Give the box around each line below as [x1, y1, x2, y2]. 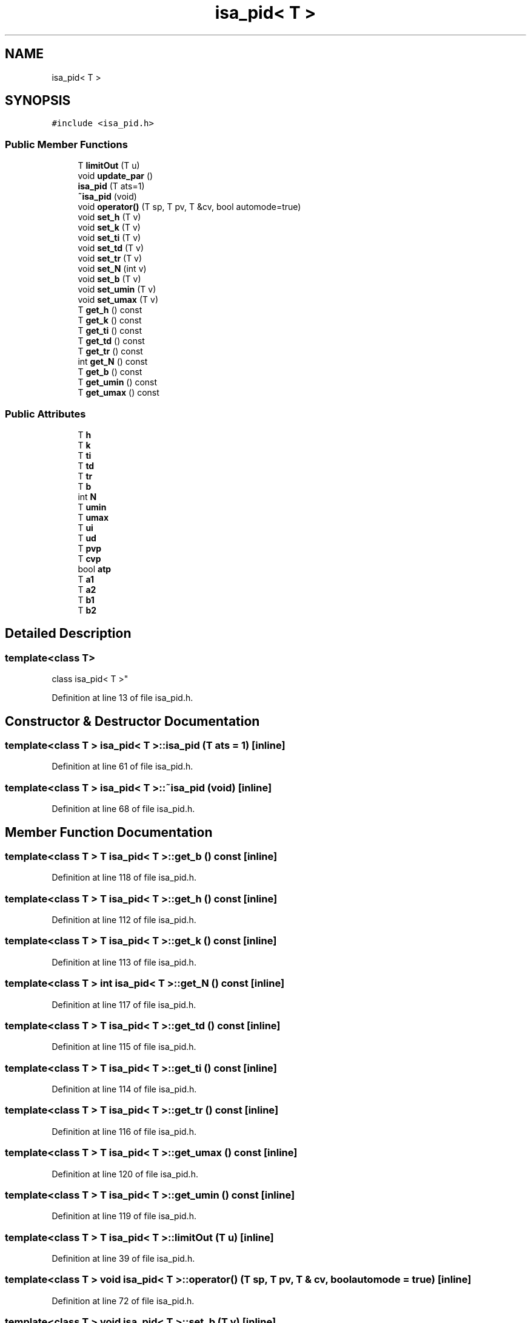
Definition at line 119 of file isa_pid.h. [52, 1211, 196, 1222]
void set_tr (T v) [78, 253, 142, 264]
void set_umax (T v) [78, 294, 158, 305]
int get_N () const [78, 356, 148, 367]
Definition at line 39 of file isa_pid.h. [52, 1253, 195, 1264]
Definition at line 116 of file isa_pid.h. [52, 1126, 196, 1137]
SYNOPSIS [5, 93, 71, 109]
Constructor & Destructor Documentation [5, 713, 260, 729]
